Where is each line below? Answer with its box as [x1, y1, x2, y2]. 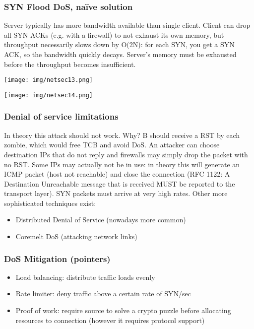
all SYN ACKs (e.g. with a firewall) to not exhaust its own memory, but [4, 29, 224, 40]
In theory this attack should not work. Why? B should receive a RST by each [4, 130, 240, 140]
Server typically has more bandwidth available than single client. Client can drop [4, 20, 251, 30]
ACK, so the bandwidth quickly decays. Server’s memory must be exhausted [4, 49, 237, 59]
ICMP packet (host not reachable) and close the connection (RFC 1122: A [4, 169, 230, 179]
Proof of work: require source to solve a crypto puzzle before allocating [15, 305, 231, 316]
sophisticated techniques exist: [4, 197, 96, 208]
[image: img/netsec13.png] [4, 76, 93, 84]
